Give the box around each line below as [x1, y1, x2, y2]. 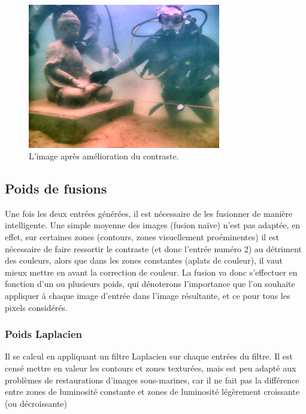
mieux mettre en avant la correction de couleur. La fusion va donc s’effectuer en [5, 265, 298, 278]
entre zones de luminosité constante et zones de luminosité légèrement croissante [5, 385, 300, 398]
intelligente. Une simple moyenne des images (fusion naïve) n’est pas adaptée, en [5, 219, 301, 231]
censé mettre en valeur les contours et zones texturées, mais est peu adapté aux [5, 362, 296, 374]
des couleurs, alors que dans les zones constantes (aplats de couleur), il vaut [5, 254, 283, 267]
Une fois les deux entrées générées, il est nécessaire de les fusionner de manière [5, 207, 293, 219]
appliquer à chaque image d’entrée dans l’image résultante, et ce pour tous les [5, 289, 290, 302]
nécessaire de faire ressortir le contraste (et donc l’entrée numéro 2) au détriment [5, 242, 302, 255]
